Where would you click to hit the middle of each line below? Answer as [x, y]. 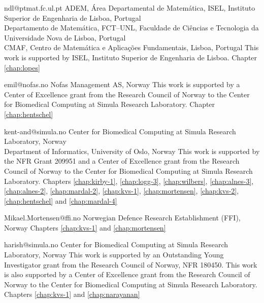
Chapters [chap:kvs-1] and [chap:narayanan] [72, 294]
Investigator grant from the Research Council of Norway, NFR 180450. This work [131, 264]
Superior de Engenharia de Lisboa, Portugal [73, 17]
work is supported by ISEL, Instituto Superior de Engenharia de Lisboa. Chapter [131, 57]
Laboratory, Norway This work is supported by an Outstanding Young [114, 255]
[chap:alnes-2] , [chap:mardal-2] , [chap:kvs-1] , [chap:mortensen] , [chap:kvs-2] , [122, 191]
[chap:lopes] [22, 67]
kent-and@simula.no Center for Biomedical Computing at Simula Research [120, 131]
